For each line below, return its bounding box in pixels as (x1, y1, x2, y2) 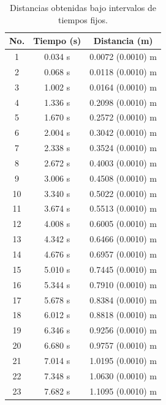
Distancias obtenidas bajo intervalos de (10, 1, 156, 13)
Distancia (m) (93, 34, 153, 47)
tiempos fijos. (58, 13, 108, 26)
